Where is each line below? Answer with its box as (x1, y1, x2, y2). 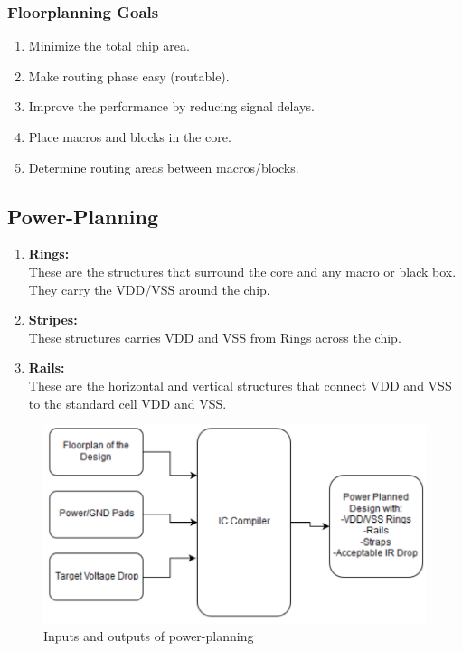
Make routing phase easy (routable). (28, 66, 230, 85)
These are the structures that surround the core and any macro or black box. (28, 261, 457, 280)
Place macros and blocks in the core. (28, 127, 231, 146)
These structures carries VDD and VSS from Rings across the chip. (28, 327, 401, 346)
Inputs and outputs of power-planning (43, 627, 254, 646)
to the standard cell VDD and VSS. (28, 393, 227, 412)
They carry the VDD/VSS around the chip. (28, 279, 270, 298)
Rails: (28, 358, 65, 377)
